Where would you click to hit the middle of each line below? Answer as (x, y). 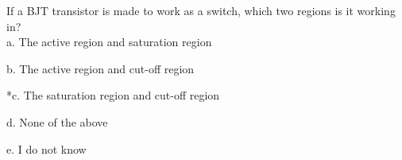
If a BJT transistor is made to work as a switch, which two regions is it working (201, 10)
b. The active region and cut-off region (100, 68)
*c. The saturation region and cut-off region (113, 95)
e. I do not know (46, 148)
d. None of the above (57, 121)
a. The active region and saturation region (109, 42)
